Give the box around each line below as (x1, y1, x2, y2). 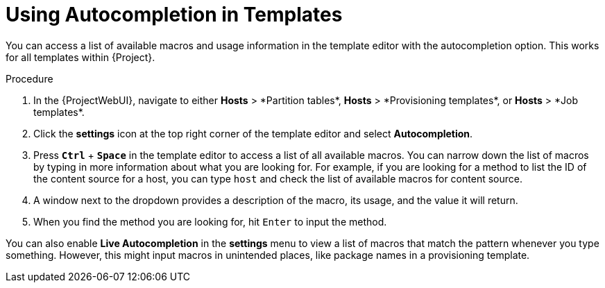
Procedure (6, 72, 53, 85)
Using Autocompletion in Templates (6, 3, 343, 26)
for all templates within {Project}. (6, 51, 155, 63)
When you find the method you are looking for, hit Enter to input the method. (33, 215, 387, 228)
